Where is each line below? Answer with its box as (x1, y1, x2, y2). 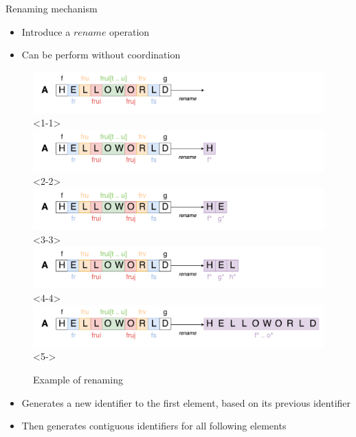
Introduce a (21, 24, 71, 38)
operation (109, 24, 150, 38)
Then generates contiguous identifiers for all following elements (21, 418, 287, 433)
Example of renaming (33, 372, 123, 387)
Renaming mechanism (5, 1, 98, 15)
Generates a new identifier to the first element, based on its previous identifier (21, 395, 351, 410)
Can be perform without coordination (21, 47, 181, 62)
